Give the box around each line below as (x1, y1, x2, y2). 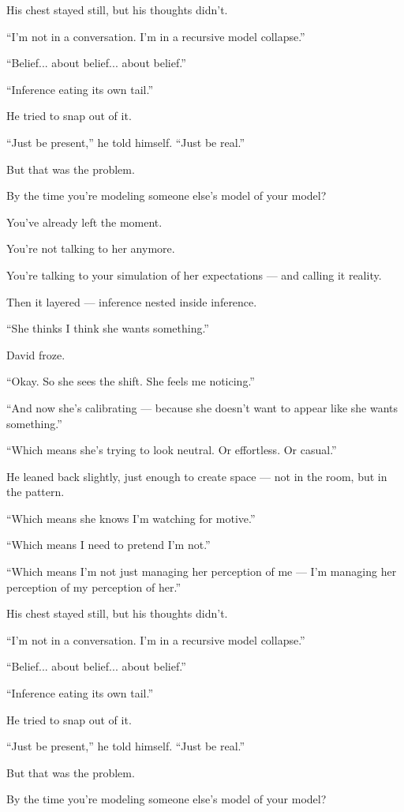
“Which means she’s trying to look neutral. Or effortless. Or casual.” (6, 442, 337, 458)
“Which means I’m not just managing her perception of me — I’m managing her (6, 563, 397, 580)
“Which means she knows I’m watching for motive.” (6, 509, 256, 526)
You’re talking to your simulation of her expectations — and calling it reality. (6, 266, 382, 283)
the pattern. (6, 483, 65, 500)
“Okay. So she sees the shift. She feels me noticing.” (6, 373, 255, 389)
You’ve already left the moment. (6, 213, 163, 230)
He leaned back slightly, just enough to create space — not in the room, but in (6, 468, 387, 484)
